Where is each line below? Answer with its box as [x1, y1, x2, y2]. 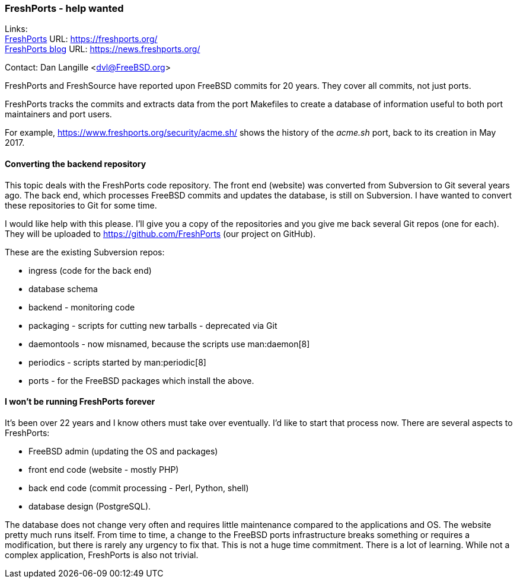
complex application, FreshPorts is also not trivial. [5, 549, 199, 560]
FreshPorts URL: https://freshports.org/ [5, 34, 158, 44]
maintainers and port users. [5, 109, 112, 120]
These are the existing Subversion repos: [5, 246, 165, 257]
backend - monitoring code [28, 302, 135, 312]
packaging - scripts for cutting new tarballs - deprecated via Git [28, 320, 277, 331]
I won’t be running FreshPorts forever [5, 396, 155, 407]
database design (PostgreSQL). [28, 501, 151, 511]
